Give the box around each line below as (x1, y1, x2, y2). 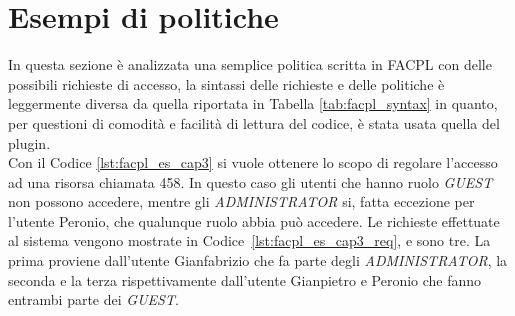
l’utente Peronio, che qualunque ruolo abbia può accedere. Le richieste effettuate (8, 210, 500, 231)
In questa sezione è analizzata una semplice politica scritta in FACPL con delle (8, 54, 492, 75)
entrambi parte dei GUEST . (8, 289, 179, 310)
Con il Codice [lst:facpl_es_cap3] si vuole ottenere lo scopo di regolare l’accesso (8, 152, 498, 173)
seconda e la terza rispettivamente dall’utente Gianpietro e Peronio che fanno (8, 269, 482, 290)
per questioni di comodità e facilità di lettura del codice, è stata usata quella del (8, 112, 500, 133)
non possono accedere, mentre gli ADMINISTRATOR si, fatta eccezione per (8, 191, 475, 212)
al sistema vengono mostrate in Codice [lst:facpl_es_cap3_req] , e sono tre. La (8, 230, 491, 251)
